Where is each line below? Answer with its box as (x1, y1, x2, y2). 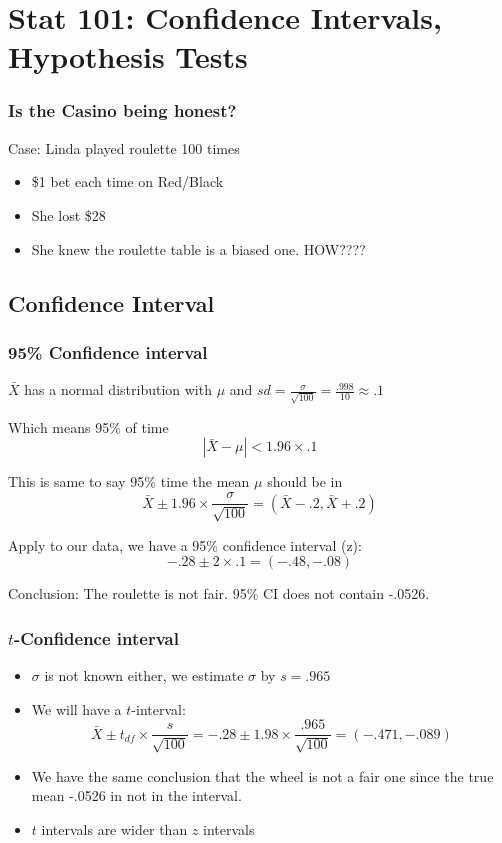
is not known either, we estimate (44, 664, 244, 685)
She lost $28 (31, 204, 106, 225)
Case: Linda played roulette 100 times (8, 137, 240, 158)
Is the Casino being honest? (8, 98, 237, 123)
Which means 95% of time (8, 416, 169, 437)
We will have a (31, 698, 122, 719)
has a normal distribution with (24, 379, 212, 400)
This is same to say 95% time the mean (8, 471, 250, 492)
